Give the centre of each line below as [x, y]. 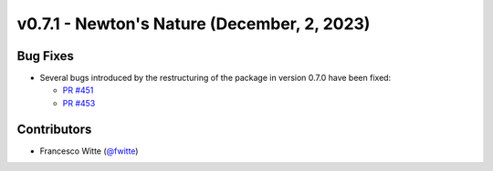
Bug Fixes [46, 56]
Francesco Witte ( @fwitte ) [89, 151]
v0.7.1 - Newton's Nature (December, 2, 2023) [194, 24]
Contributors [54, 129]
